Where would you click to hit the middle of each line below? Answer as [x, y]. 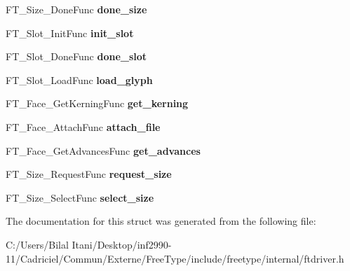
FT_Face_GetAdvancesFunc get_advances [103, 150]
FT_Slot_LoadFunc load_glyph [79, 79]
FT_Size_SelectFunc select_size [80, 197]
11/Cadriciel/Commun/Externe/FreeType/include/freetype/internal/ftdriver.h [175, 258]
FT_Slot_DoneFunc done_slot [76, 56]
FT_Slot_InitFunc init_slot [70, 33]
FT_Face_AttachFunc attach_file [83, 126]
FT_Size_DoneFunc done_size [76, 9]
